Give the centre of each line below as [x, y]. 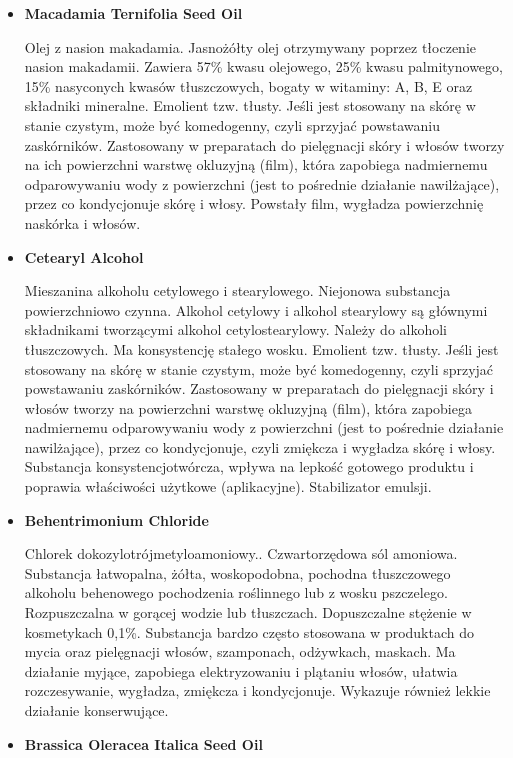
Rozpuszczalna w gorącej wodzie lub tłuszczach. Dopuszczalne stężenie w [248, 612]
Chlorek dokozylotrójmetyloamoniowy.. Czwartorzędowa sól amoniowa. [241, 553]
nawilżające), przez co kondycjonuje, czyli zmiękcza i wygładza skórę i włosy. [260, 446]
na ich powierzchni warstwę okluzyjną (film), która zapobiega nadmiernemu [256, 164]
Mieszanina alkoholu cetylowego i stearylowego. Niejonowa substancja [237, 290]
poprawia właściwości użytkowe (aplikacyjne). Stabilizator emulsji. [228, 486]
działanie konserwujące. [96, 710]
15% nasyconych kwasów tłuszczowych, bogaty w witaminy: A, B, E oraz [248, 85]
